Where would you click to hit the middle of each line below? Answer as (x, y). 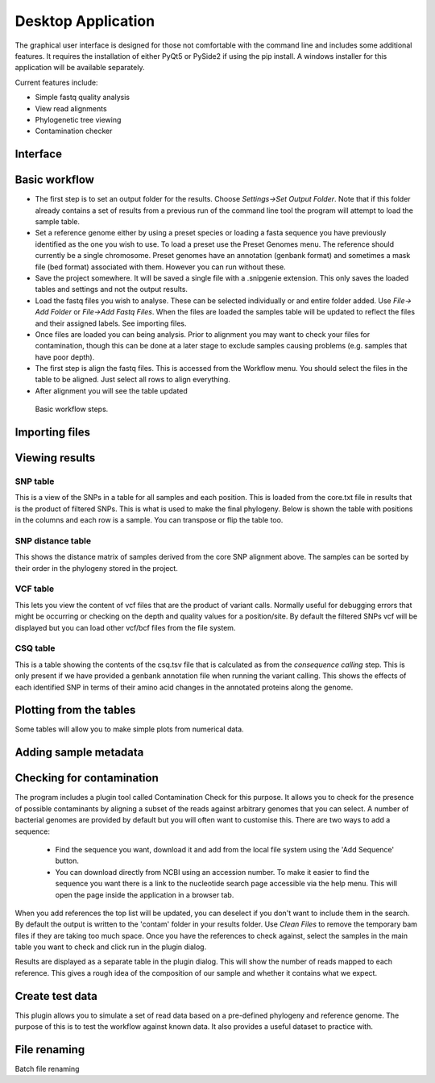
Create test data (56, 996)
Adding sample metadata (79, 753)
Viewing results (55, 458)
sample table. (58, 221)
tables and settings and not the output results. (112, 289)
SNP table (35, 481)
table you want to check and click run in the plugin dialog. (111, 947)
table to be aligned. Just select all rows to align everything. (133, 380)
